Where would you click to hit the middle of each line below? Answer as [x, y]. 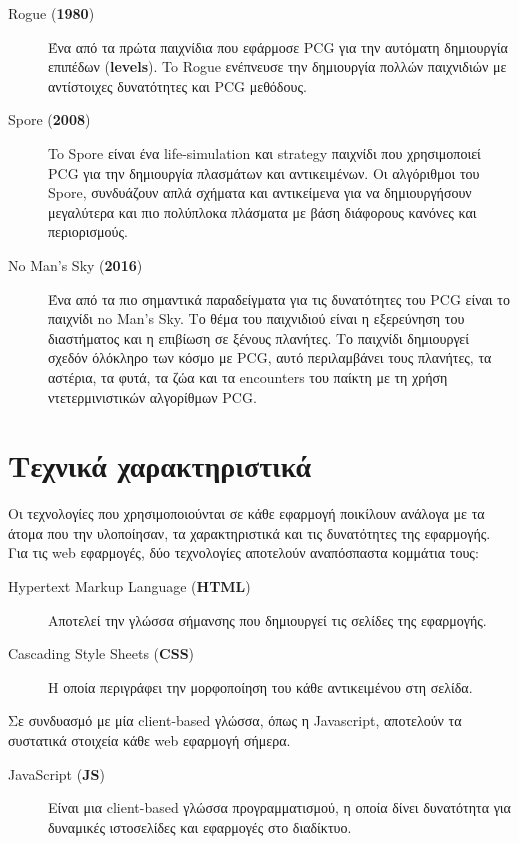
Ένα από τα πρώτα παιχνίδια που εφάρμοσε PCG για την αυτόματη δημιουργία [278, 46]
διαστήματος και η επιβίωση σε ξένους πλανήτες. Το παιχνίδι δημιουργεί [258, 337]
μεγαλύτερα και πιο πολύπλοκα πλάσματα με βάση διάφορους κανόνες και [262, 211]
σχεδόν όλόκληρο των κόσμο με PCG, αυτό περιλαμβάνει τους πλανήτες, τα [270, 357]
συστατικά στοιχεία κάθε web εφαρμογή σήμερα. [149, 739]
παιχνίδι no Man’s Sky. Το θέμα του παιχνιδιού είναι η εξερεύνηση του [256, 318]
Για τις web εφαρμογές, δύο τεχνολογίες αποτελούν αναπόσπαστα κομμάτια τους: [243, 552]
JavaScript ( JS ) [56, 773]
